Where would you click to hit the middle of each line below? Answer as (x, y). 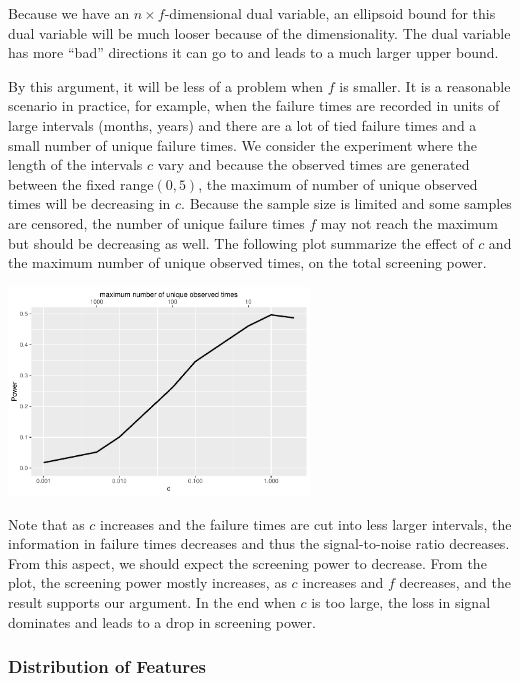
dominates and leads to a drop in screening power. (162, 621)
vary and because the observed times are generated (313, 164)
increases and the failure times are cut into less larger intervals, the (306, 523)
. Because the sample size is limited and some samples (346, 203)
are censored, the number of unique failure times (156, 222)
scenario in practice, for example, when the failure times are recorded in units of (254, 105)
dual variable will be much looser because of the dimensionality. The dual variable (259, 32)
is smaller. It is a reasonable (425, 85)
